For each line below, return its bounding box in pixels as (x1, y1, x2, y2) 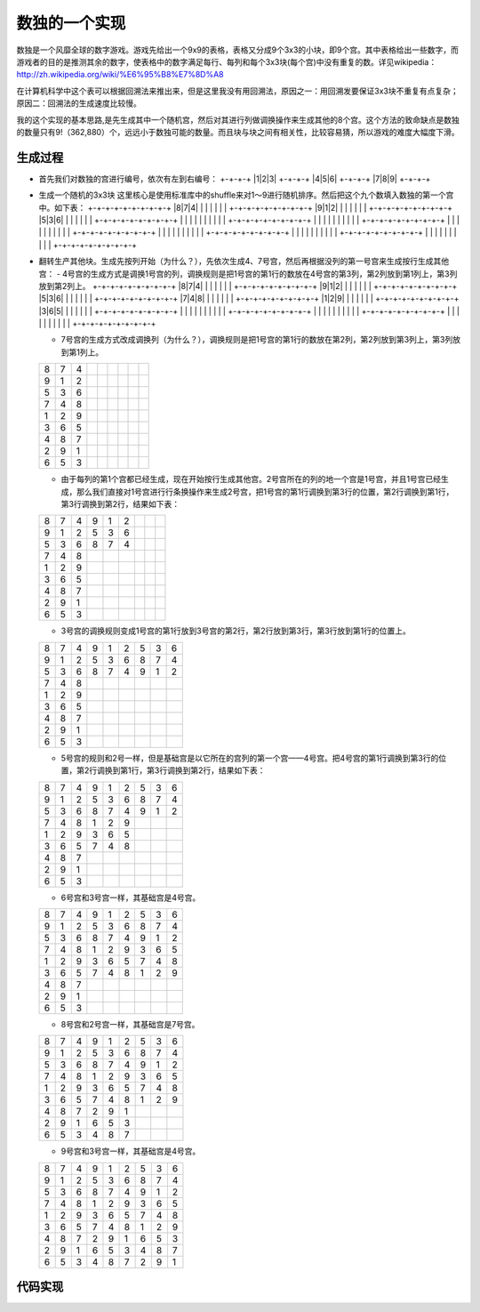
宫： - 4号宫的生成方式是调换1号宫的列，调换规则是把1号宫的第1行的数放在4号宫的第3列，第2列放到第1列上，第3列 (38, 268, 458, 279)
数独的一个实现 (16, 13, 126, 33)
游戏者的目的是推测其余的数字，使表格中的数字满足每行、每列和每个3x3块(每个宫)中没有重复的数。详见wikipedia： (16, 56, 437, 67)
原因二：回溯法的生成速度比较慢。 (16, 98, 141, 109)
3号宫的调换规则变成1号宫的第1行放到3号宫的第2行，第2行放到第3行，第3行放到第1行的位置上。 (60, 625, 411, 636)
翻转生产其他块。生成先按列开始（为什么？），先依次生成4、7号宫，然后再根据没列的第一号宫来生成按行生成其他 (38, 256, 449, 267)
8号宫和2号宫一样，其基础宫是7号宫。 (60, 1019, 200, 1029)
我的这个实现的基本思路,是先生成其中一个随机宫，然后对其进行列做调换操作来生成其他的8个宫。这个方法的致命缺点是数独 (16, 114, 460, 125)
